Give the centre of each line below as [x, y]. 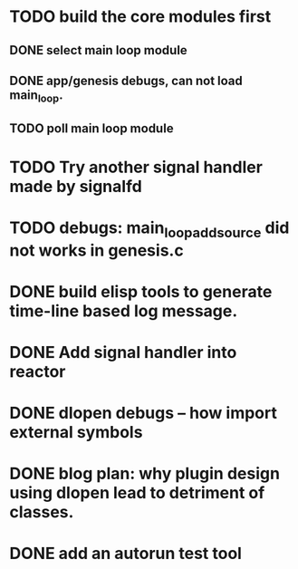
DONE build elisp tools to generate [141, 291]
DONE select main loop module [98, 50]
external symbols [76, 433]
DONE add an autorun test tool [126, 554]
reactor [38, 371]
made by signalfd [76, 186]
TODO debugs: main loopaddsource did [149, 229]
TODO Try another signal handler [136, 167]
